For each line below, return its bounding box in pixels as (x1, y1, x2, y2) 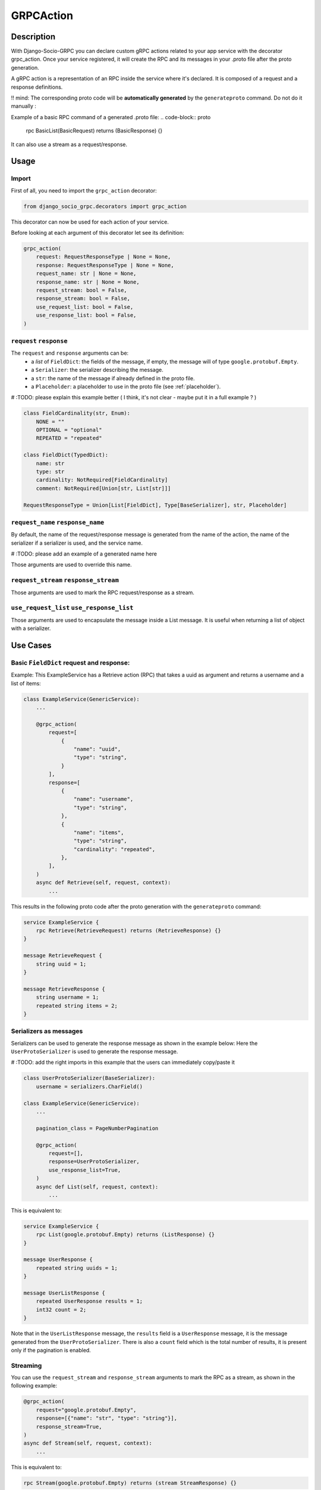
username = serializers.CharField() (36, 1083, 143, 1090)
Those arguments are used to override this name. (11, 561, 132, 569)
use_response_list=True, (48, 1166, 121, 1174)
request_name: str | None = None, (36, 270, 137, 277)
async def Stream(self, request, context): (23, 1440, 153, 1446)
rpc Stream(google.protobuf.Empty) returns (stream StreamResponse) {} (23, 1479, 237, 1486)
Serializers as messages (11, 1027, 83, 1035)
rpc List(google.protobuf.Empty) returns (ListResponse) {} (36, 1231, 215, 1238)
